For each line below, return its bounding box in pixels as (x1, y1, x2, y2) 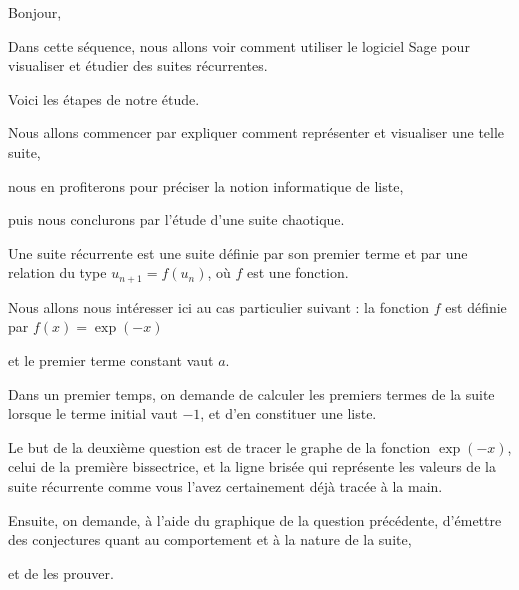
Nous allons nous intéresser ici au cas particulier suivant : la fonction (8, 296, 430, 317)
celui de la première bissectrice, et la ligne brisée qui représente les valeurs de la (8, 456, 496, 477)
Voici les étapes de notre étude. (8, 88, 200, 109)
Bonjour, (8, 2, 62, 22)
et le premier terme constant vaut (8, 349, 214, 370)
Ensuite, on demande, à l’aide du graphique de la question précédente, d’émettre (8, 509, 502, 530)
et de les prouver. (8, 562, 114, 583)
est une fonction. (247, 262, 349, 283)
